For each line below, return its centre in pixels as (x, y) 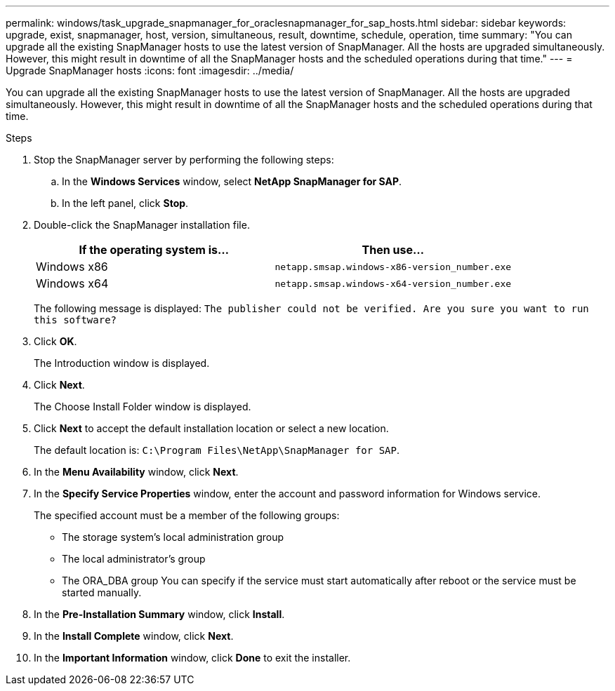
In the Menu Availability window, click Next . (136, 472)
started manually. (102, 592)
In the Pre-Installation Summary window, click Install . (159, 614)
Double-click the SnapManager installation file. (142, 225)
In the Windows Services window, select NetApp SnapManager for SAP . (232, 181)
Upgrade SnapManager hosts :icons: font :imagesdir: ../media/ (150, 71)
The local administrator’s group (134, 559)
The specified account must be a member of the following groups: (187, 515)
